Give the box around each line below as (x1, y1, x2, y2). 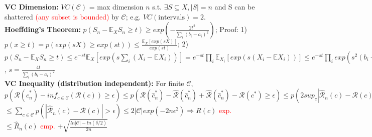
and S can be (214, 1, 255, 11)
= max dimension (89, 1, 144, 11)
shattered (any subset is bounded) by (5, 11, 119, 21)
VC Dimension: (5, 1, 59, 11)
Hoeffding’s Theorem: (5, 24, 81, 34)
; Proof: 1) (215, 24, 247, 34)
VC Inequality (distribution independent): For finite (5, 77, 184, 88)
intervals (158, 13, 185, 21)
